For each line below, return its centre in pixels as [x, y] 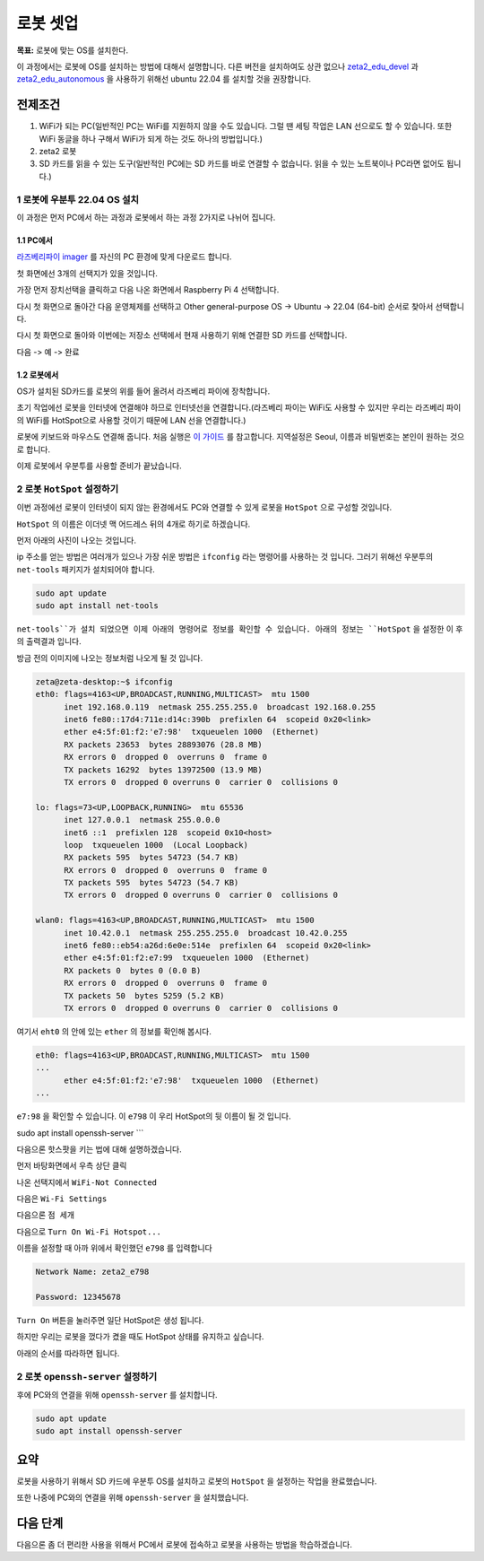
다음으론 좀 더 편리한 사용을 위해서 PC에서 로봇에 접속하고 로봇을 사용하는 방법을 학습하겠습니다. [185, 1545]
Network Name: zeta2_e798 [92, 1272]
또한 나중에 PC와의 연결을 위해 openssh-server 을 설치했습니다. [133, 1497]
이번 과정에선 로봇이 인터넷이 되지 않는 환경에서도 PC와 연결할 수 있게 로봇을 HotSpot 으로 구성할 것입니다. [204, 508]
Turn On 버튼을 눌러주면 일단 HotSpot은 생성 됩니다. [110, 1320]
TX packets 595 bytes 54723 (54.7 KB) [151, 883]
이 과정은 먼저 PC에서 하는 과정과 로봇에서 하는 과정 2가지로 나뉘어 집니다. [146, 217]
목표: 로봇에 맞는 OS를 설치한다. [73, 50]
